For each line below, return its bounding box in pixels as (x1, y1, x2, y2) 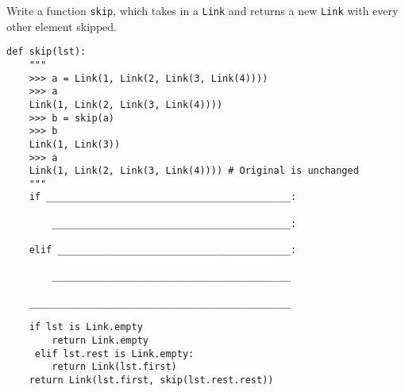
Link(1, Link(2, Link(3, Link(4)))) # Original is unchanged (29, 165, 359, 177)
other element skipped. (6, 17, 117, 34)
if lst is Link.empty (29, 321, 143, 333)
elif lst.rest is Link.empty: (34, 348, 195, 359)
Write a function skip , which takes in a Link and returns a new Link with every (6, 2, 399, 18)
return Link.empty (52, 335, 148, 347)
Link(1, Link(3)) (29, 138, 121, 150)
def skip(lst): (6, 46, 87, 58)
